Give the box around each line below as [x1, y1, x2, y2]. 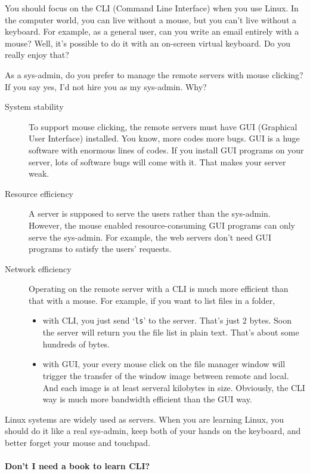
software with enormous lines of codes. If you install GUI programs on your [29, 143, 304, 156]
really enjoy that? [5, 48, 69, 61]
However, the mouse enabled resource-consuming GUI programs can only [29, 218, 296, 231]
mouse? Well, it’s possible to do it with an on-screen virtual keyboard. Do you [5, 36, 291, 49]
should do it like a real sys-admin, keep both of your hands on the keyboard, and [5, 424, 301, 437]
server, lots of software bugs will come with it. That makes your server [29, 155, 286, 168]
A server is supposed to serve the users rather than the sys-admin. [29, 207, 271, 220]
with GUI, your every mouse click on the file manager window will [42, 358, 286, 370]
